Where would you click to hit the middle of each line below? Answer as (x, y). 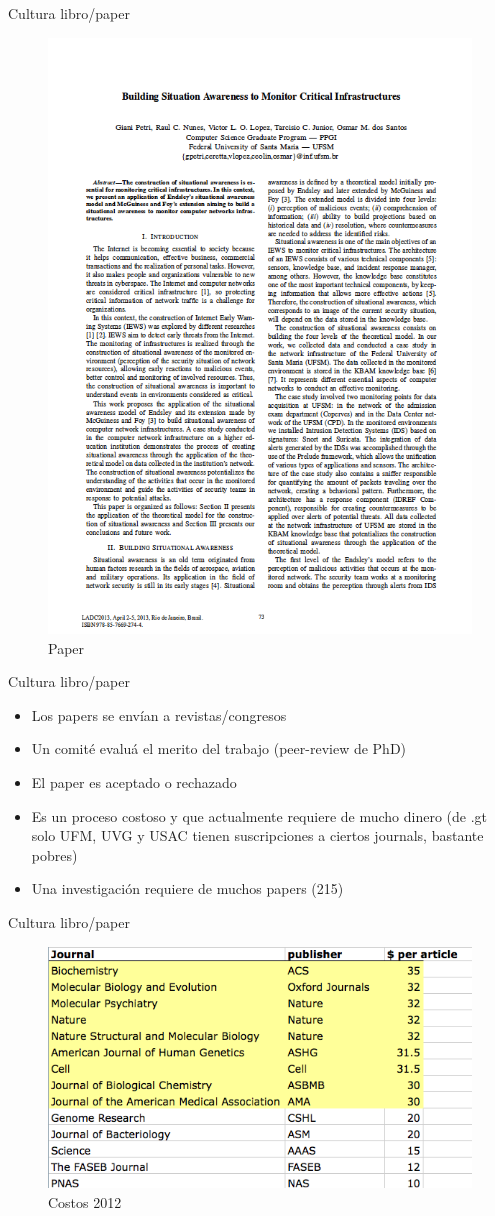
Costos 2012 (85, 1202)
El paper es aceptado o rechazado (134, 782)
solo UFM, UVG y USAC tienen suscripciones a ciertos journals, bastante (257, 835)
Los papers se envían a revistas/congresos (159, 714)
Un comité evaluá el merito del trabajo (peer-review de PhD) (219, 748)
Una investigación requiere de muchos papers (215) (187, 888)
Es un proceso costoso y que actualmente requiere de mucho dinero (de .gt (259, 815)
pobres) (54, 854)
